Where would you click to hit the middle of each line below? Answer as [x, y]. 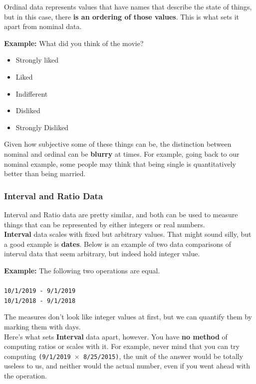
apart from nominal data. [43, 26]
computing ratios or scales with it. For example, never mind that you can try [122, 346]
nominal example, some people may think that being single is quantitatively [120, 163]
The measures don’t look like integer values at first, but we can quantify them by [128, 317]
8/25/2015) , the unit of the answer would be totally [163, 356]
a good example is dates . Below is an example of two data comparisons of [118, 244]
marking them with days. [42, 326]
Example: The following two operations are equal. [82, 270]
